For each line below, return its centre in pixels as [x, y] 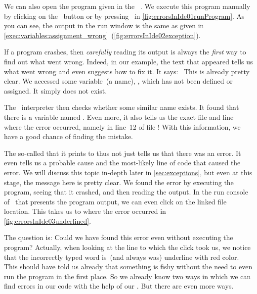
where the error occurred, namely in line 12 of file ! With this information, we [122, 126]
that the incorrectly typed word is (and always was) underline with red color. [122, 257]
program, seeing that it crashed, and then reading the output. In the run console [126, 192]
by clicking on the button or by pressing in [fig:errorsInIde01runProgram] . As [124, 16]
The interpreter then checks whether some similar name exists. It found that [122, 107]
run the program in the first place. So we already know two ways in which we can [128, 276]
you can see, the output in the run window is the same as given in [104, 25]
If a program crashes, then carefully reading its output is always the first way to [125, 52]
